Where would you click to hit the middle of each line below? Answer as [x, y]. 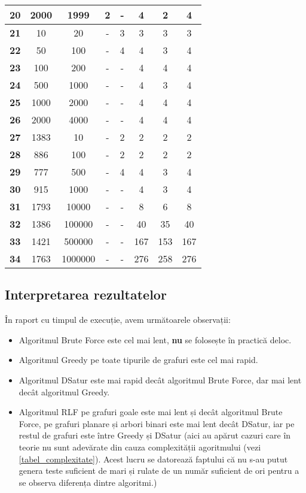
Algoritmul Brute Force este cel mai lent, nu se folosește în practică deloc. [155, 339]
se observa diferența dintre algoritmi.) [88, 482]
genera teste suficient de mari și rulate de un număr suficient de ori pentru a [159, 471]
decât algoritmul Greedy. [64, 391]
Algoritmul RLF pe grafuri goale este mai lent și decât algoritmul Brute [151, 412]
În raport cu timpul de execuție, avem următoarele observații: [118, 320]
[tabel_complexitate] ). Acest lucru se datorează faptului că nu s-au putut [153, 459]
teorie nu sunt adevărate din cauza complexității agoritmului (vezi [140, 447]
